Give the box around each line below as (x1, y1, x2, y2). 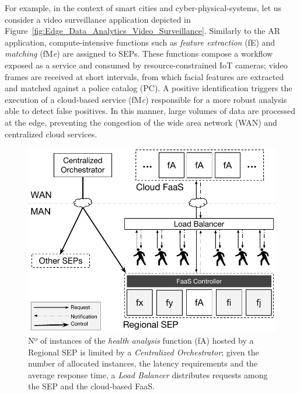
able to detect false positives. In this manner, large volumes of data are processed (5, 105, 296, 117)
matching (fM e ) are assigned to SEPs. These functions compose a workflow (5, 47, 273, 60)
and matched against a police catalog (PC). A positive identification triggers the (5, 82, 292, 94)
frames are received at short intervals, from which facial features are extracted (5, 70, 284, 82)
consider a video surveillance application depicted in (5, 13, 191, 25)
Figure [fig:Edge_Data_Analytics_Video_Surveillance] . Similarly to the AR (5, 25, 281, 37)
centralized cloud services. (5, 127, 97, 140)
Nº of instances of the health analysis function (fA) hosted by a (28, 334, 254, 347)
